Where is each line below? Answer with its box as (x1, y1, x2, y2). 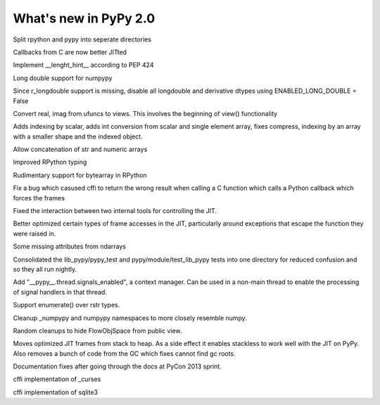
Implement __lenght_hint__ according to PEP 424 (13, 60, 154, 70)
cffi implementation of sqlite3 (13, 387, 99, 397)
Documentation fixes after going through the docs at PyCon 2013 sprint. (13, 362, 222, 371)
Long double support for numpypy (13, 74, 113, 82)
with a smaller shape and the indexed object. (13, 132, 144, 141)
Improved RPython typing (13, 158, 87, 167)
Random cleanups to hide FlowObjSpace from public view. (13, 326, 182, 335)
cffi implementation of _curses (13, 375, 101, 383)
